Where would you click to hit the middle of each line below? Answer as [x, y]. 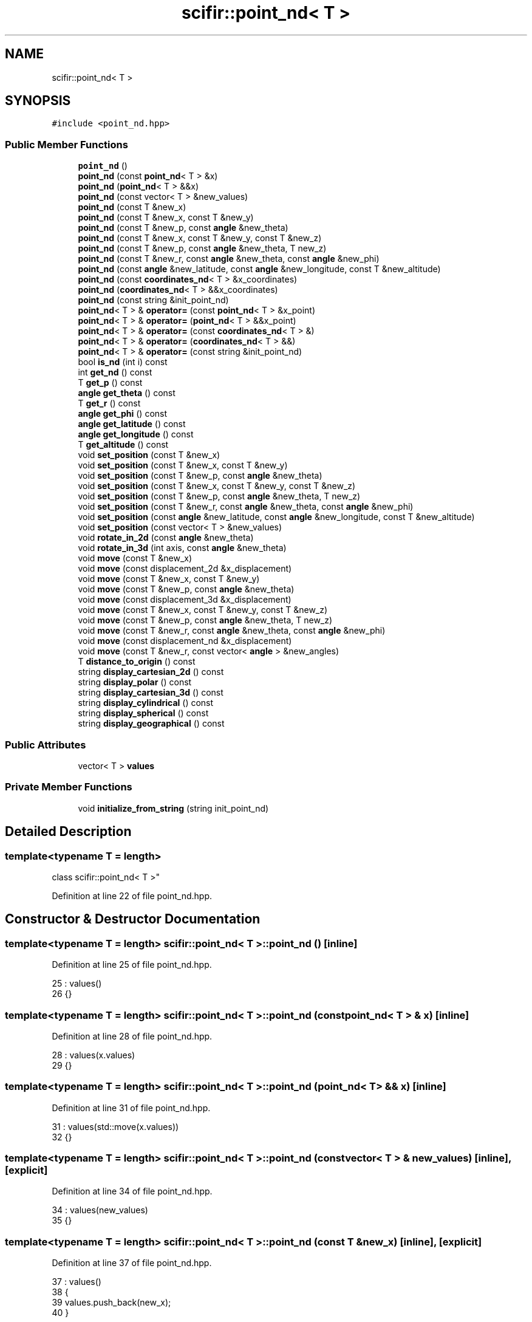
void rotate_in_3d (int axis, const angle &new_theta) [182, 548]
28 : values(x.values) [94, 1055]
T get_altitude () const [123, 445]
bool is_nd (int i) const [123, 362]
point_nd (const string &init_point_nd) [153, 300]
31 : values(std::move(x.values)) [115, 1126]
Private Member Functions [69, 787]
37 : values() [77, 1282]
